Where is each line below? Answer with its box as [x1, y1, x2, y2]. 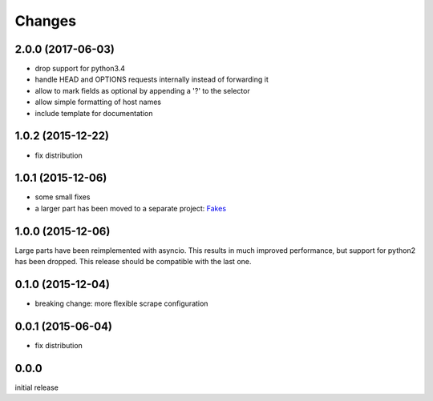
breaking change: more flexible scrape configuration [34, 299, 208, 308]
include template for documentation [34, 108, 153, 118]
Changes [14, 12, 76, 30]
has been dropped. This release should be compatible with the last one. [14, 257, 252, 267]
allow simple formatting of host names [34, 97, 162, 107]
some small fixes [34, 192, 91, 202]
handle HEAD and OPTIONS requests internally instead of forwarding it [34, 74, 269, 84]
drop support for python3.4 [34, 64, 126, 74]
